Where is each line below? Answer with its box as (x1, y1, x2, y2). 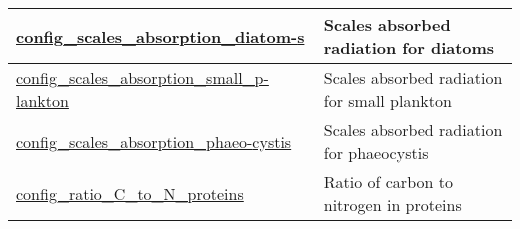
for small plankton (323, 89, 452, 112)
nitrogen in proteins (323, 193, 462, 216)
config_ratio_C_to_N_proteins (16, 181, 244, 205)
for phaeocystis (323, 141, 429, 164)
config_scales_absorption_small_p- (16, 66, 269, 89)
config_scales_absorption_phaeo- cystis (16, 129, 292, 153)
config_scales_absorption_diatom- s (16, 24, 305, 48)
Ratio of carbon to (323, 170, 453, 193)
